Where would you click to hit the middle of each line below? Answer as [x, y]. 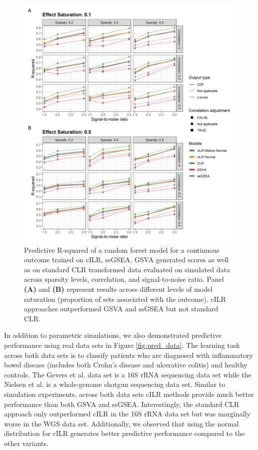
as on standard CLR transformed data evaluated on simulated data [127, 269]
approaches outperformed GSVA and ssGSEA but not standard [121, 309]
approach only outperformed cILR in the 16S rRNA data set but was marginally [127, 414]
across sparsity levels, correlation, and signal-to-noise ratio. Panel [124, 279]
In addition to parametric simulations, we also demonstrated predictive [113, 335]
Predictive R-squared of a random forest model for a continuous [122, 250]
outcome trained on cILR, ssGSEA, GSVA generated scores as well [126, 260]
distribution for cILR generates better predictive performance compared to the [124, 433]
